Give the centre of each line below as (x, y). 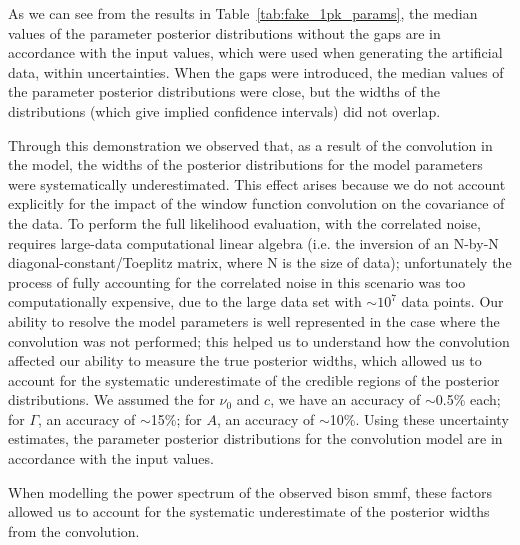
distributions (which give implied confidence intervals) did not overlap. (224, 110)
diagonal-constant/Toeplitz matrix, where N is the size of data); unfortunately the (260, 262)
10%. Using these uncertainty (419, 418)
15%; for (176, 418)
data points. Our (452, 301)
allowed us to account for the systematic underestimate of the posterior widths (249, 511)
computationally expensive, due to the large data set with (185, 301)
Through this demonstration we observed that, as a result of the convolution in (250, 144)
